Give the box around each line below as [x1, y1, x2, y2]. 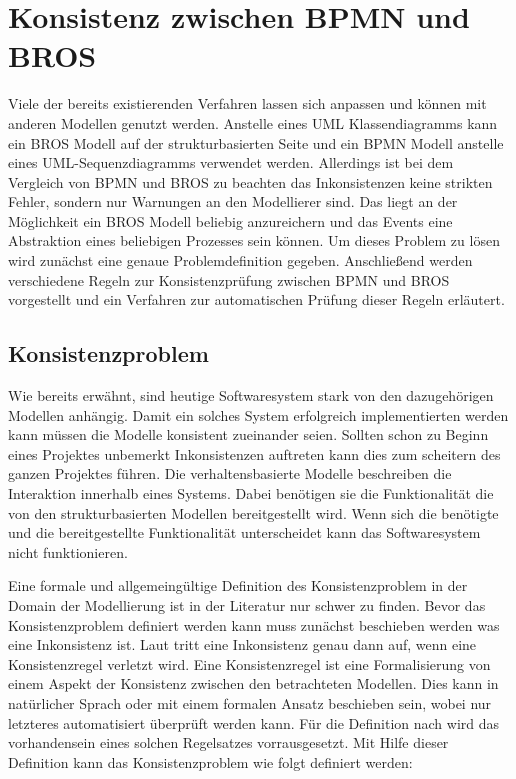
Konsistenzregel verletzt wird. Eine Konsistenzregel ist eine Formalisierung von [8, 653, 491, 674]
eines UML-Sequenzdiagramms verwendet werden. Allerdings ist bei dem [8, 152, 454, 173]
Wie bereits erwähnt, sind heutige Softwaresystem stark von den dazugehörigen [8, 385, 494, 406]
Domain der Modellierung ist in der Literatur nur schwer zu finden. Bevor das [8, 594, 486, 615]
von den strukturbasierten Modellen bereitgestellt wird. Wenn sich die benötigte [8, 502, 499, 523]
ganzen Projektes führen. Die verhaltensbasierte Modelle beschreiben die [8, 463, 452, 484]
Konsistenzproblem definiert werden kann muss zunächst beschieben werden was [8, 614, 500, 635]
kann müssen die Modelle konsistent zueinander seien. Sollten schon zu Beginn [8, 424, 489, 445]
